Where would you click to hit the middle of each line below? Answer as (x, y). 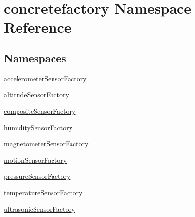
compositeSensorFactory (40, 110)
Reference (38, 27)
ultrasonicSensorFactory (40, 209)
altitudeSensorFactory (36, 94)
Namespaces (35, 58)
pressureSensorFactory (37, 176)
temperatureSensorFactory (43, 192)
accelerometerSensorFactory (45, 78)
